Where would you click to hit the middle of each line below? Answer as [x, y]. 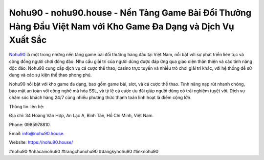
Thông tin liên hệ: [27, 106]
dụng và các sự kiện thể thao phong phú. [50, 75]
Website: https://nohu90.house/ [41, 142]
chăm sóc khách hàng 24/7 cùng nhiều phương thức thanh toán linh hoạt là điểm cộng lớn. [100, 98]
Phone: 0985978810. [30, 124]
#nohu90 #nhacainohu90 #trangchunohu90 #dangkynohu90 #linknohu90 [84, 151]
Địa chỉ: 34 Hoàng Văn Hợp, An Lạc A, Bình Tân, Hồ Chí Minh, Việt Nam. [81, 116]
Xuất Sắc [28, 40]
